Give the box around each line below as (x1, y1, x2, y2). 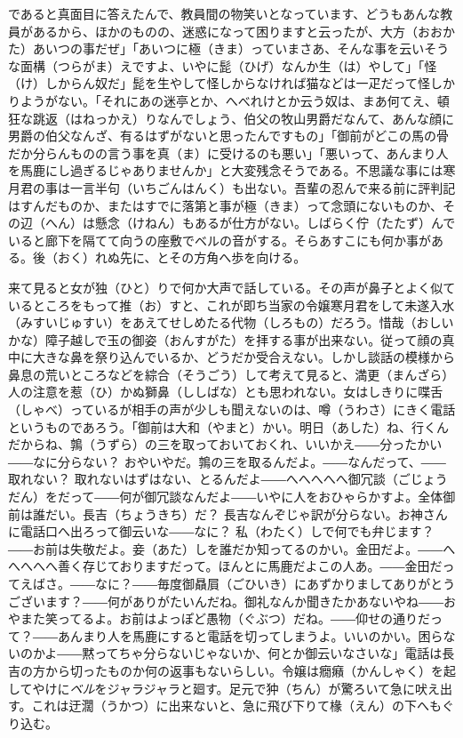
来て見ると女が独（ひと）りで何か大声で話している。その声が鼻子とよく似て (8, 277, 456, 296)
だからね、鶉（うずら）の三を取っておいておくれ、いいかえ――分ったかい (8, 435, 443, 453)
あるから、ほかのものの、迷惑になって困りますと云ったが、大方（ (32, 21, 419, 40)
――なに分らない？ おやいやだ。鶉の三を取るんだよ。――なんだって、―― (8, 452, 446, 470)
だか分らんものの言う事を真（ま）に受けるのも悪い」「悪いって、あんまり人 (8, 143, 449, 162)
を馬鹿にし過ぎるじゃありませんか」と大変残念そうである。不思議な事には (8, 161, 443, 180)
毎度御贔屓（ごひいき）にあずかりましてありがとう (156, 574, 456, 592)
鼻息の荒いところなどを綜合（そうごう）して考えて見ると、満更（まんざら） (8, 365, 455, 383)
